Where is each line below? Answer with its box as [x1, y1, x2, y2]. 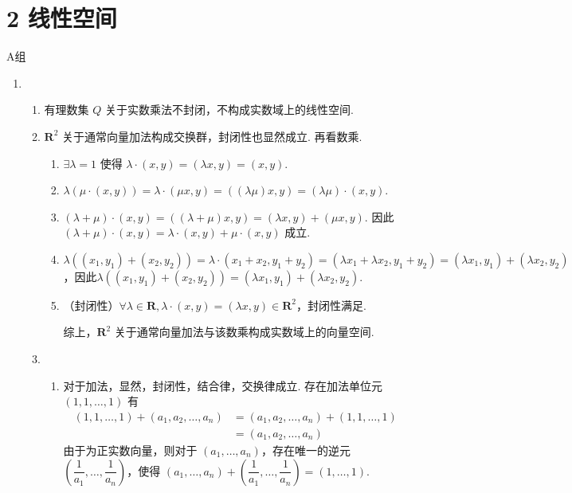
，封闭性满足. [296, 296, 366, 313]
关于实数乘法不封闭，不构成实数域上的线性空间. [105, 101, 354, 118]
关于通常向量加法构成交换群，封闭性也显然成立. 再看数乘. [62, 127, 362, 144]
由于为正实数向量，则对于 [63, 441, 198, 458]
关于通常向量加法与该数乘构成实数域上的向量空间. [114, 323, 374, 340]
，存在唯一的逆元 [261, 441, 351, 458]
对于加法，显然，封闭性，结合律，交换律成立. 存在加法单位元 [63, 377, 382, 393]
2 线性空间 [6, 2, 117, 34]
